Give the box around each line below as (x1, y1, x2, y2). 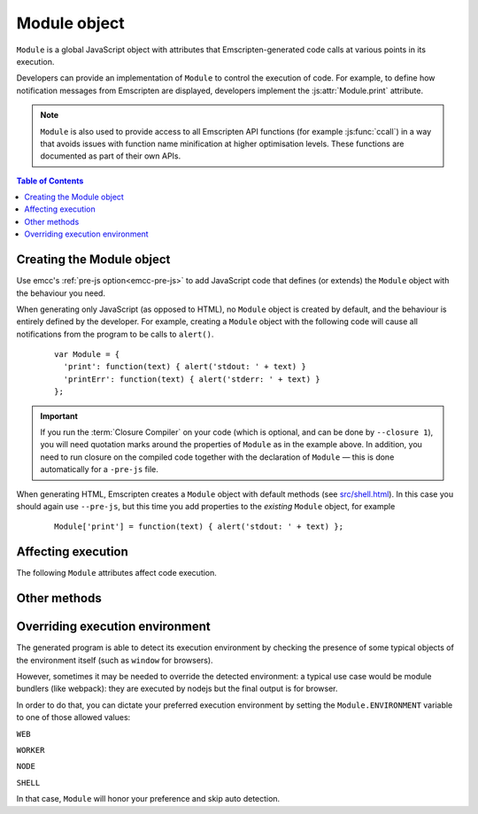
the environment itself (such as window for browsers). (16, 655, 213, 665)
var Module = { (54, 350, 120, 360)
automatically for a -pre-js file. (40, 464, 159, 475)
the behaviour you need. (16, 288, 106, 298)
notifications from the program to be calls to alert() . (16, 329, 214, 339)
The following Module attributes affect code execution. (16, 568, 217, 578)
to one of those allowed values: (16, 712, 131, 723)
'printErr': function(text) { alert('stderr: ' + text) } (63, 374, 320, 384)
